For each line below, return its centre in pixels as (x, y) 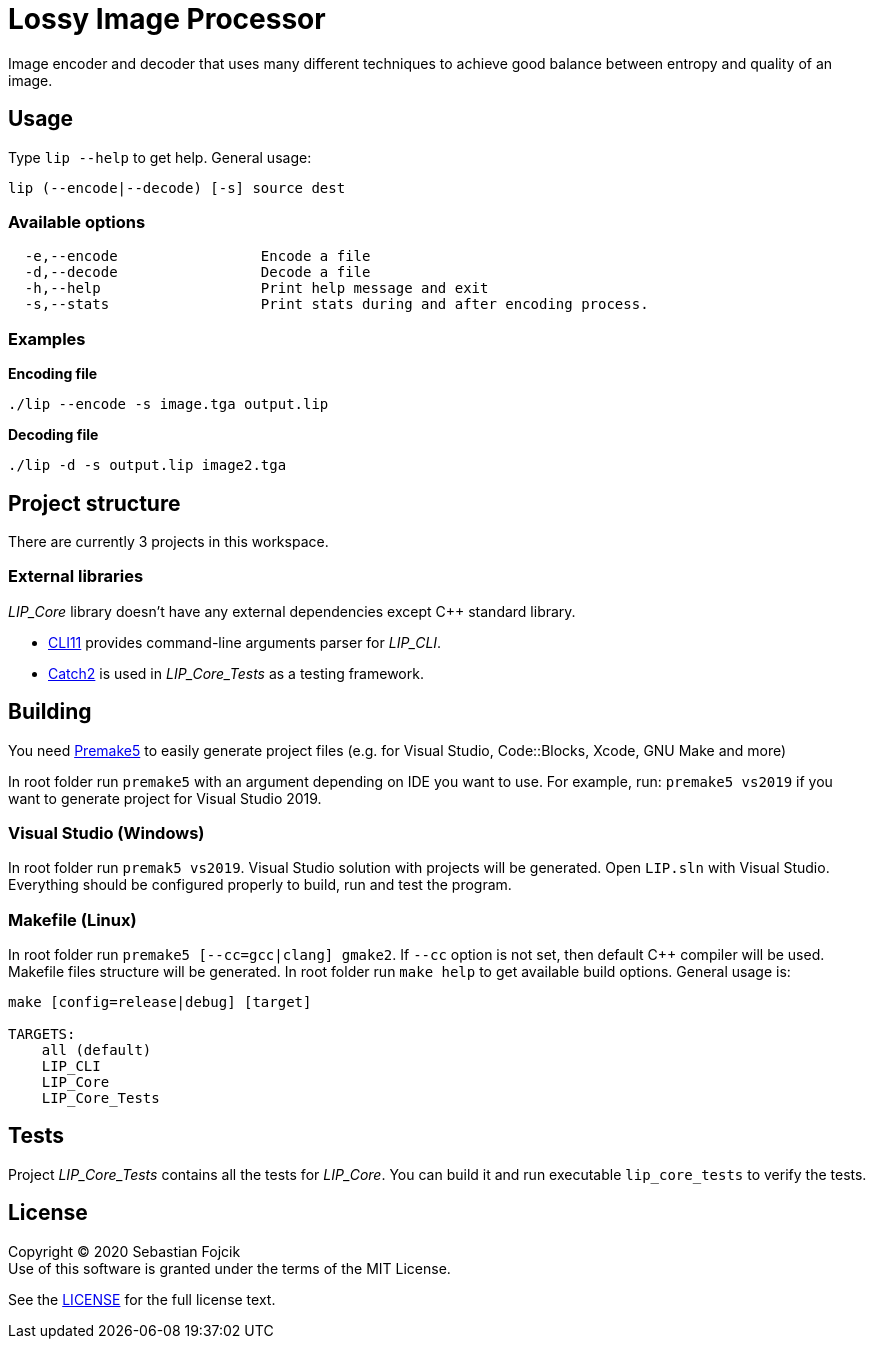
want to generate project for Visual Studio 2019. (165, 798)
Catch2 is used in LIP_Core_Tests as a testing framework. (236, 673)
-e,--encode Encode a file (197, 256)
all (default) (96, 1050)
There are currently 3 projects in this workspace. (168, 541)
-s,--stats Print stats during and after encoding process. (336, 304)
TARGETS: (42, 1034)
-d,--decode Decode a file (197, 272)
